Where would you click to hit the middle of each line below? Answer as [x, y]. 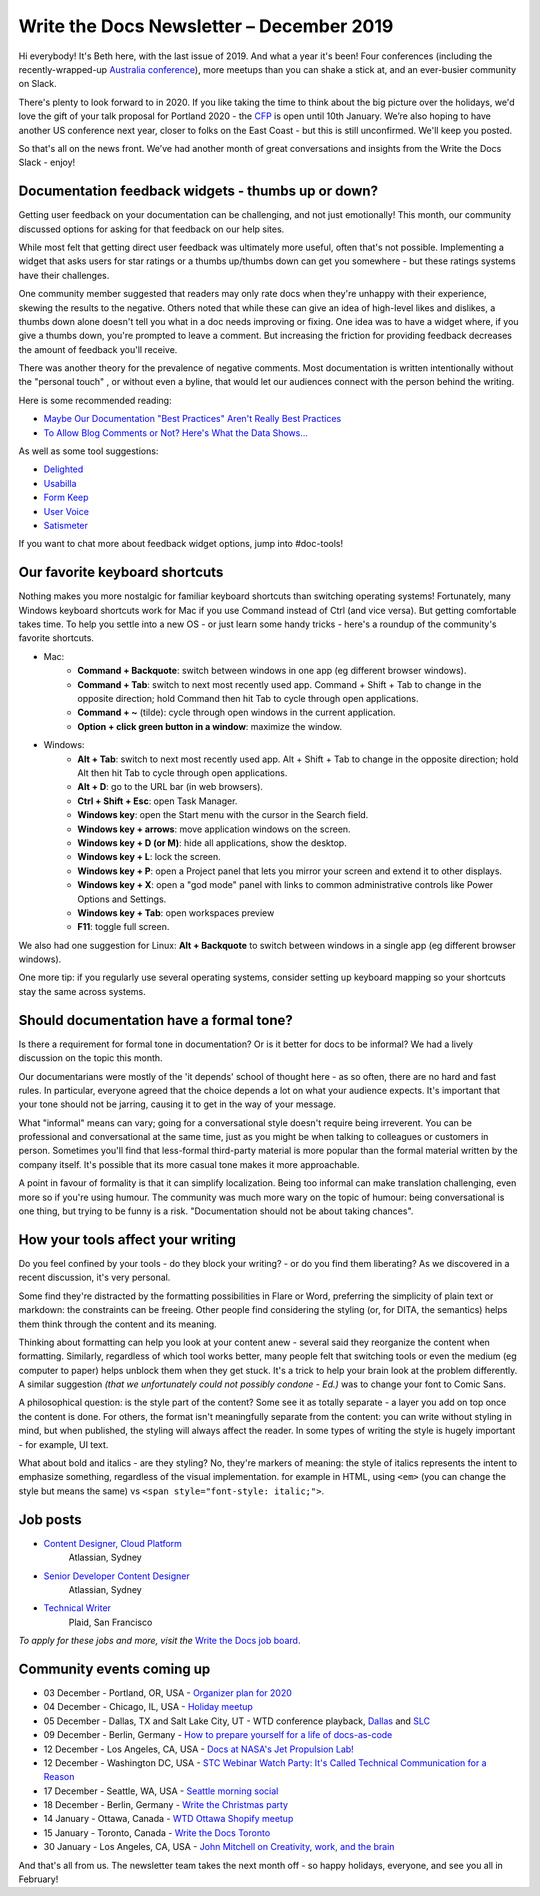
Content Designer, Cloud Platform [112, 1543]
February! [38, 1879]
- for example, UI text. [63, 1444]
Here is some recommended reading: [95, 400]
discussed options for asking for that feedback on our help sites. [151, 229]
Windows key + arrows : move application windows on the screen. [214, 829]
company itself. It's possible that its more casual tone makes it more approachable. [189, 1164]
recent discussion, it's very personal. [94, 1277]
